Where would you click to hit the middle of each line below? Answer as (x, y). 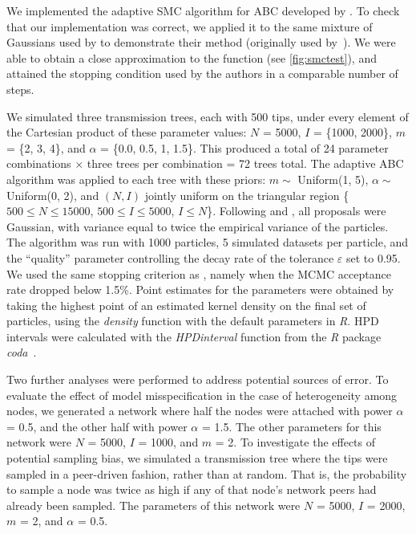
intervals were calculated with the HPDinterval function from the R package (194, 336)
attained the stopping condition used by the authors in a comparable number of (202, 73)
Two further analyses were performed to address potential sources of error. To (198, 379)
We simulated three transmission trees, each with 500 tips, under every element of (208, 116)
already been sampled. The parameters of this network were (153, 505)
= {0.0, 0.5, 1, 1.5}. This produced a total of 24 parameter (244, 147)
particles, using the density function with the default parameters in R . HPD (193, 321)
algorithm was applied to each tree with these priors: (136, 179)
